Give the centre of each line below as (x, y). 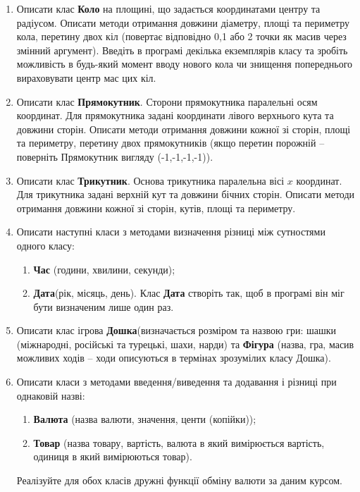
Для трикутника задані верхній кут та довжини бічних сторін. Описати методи (186, 194)
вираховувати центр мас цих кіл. (86, 77)
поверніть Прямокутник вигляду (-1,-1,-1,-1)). (115, 156)
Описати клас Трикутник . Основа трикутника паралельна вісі (150, 180)
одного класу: (45, 245)
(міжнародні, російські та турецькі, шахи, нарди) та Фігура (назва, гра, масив (185, 344)
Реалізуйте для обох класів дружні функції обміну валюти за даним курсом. (179, 480)
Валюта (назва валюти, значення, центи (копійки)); (145, 419)
